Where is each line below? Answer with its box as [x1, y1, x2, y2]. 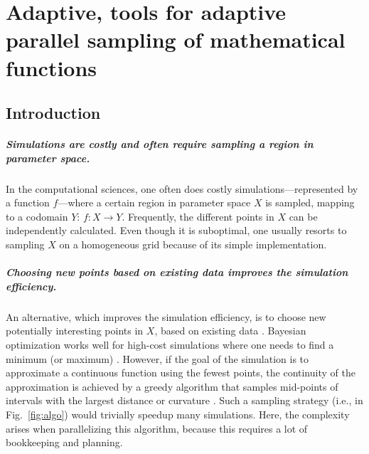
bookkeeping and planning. [6, 435, 123, 450]
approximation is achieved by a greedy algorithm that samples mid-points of [6, 379, 338, 394]
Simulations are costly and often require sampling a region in [6, 137, 314, 152]
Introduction [6, 102, 101, 124]
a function [6, 195, 50, 210]
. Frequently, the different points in [122, 208, 274, 223]
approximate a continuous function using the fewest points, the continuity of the [6, 365, 355, 380]
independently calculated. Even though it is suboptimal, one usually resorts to [6, 223, 347, 238]
